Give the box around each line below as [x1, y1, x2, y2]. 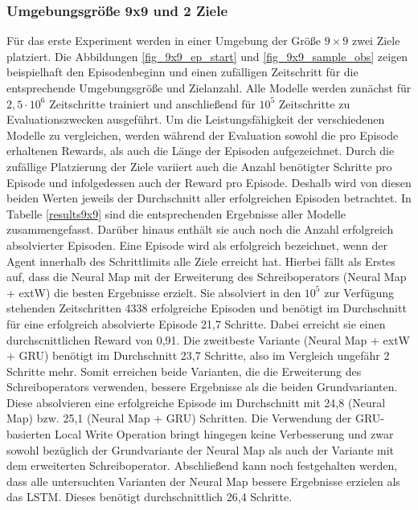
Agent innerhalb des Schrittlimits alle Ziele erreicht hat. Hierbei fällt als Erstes [6, 252, 395, 269]
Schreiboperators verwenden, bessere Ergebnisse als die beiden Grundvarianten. [6, 378, 398, 395]
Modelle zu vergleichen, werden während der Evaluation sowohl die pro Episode [6, 126, 399, 143]
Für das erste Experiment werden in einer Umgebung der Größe [6, 32, 322, 49]
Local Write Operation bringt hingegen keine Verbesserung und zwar [55, 426, 394, 443]
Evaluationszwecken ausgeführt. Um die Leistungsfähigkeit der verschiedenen [6, 111, 385, 128]
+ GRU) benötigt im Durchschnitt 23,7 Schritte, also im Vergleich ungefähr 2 [6, 347, 390, 364]
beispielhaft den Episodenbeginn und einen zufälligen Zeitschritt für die [6, 63, 359, 80]
